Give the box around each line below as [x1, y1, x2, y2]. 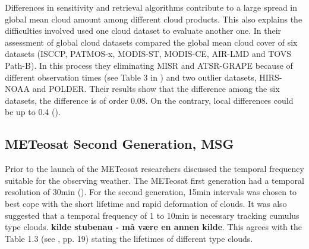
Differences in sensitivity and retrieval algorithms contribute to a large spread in [5, 1, 298, 13]
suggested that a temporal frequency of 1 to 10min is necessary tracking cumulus [5, 209, 299, 221]
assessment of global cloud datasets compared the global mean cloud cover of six [5, 36, 298, 48]
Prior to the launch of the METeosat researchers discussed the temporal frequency [5, 162, 304, 175]
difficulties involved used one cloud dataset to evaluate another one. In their [5, 24, 282, 37]
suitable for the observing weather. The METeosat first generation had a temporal [5, 174, 304, 186]
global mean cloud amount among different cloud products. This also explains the [5, 12, 302, 25]
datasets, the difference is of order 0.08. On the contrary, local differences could [5, 94, 294, 106]
